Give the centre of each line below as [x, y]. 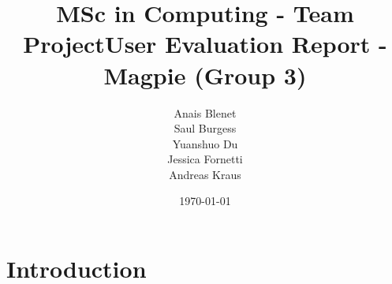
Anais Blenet [205, 112]
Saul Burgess [205, 128]
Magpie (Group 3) [205, 75]
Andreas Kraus [205, 174]
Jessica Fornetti [205, 159]
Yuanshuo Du [205, 143]
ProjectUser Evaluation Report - [205, 44]
